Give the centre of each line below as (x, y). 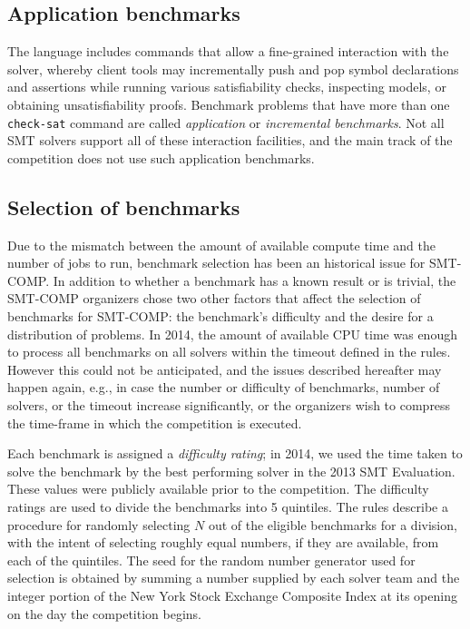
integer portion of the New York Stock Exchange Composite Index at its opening (232, 595)
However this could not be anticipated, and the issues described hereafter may (225, 369)
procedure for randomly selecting (99, 524)
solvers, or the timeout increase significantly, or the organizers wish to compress (229, 404)
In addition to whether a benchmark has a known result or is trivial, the (255, 280)
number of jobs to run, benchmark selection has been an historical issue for (216, 263)
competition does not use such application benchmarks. (161, 157)
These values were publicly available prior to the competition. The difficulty (218, 489)
